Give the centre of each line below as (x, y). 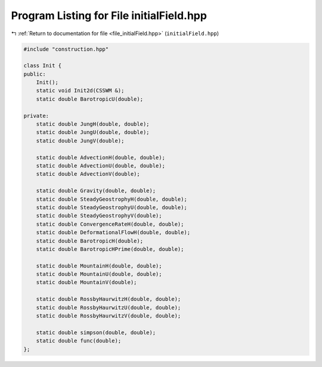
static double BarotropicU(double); (89, 99)
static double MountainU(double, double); (99, 274)
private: (36, 116)
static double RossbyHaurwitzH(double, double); (109, 299)
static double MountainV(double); (86, 282)
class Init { (43, 66)
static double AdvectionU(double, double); (100, 166)
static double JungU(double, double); (93, 132)
